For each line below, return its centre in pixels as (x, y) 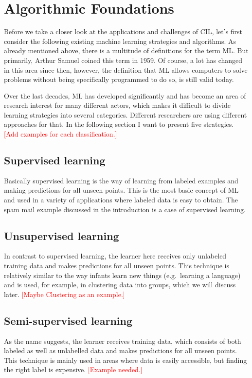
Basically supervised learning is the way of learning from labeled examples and (121, 180)
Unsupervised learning (62, 235)
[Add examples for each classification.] (61, 134)
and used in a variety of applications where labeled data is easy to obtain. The (121, 200)
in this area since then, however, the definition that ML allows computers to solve (126, 70)
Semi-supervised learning (68, 320)
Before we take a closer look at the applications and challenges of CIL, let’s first (123, 31)
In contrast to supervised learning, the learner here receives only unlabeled (115, 256)
